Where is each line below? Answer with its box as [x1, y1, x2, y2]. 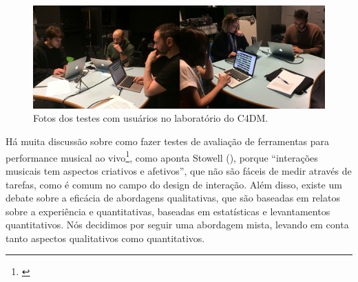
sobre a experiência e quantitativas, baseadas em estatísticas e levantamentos [6, 204, 330, 218]
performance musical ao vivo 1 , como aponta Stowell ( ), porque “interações [6, 148, 318, 164]
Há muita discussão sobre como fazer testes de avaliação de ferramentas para [6, 134, 330, 149]
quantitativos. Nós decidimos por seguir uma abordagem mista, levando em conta [6, 217, 349, 232]
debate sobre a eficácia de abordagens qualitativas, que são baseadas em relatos [6, 191, 340, 205]
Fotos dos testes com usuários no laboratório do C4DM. [33, 111, 268, 125]
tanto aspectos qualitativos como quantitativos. [6, 230, 205, 245]
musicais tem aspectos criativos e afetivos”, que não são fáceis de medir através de [6, 163, 352, 177]
